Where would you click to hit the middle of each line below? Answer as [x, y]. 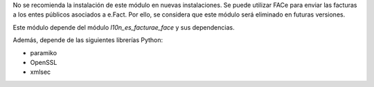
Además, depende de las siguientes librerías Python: [88, 40]
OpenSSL [44, 62]
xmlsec [41, 72]
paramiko [44, 52]
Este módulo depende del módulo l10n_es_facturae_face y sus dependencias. [124, 27]
